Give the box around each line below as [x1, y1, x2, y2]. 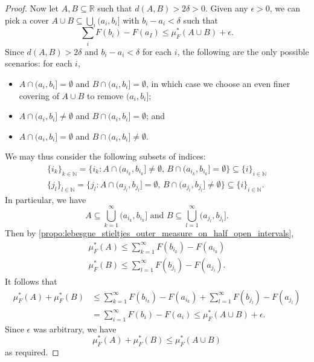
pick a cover [5, 13, 49, 26]
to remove [86, 89, 124, 102]
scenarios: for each [5, 57, 72, 69]
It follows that [5, 274, 57, 287]
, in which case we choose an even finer [146, 77, 290, 89]
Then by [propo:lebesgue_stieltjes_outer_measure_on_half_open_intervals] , [5, 227, 294, 239]
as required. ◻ [5, 345, 59, 358]
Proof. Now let [5, 2, 59, 14]
